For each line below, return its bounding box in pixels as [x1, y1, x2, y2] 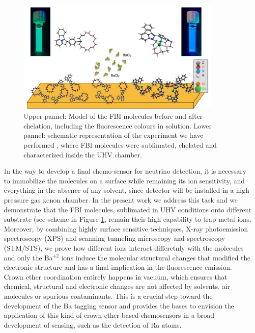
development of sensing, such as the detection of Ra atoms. [4, 319, 182, 330]
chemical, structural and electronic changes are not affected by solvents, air [4, 281, 230, 291]
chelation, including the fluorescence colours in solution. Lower [24, 120, 212, 130]
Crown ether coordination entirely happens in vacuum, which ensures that [4, 271, 227, 282]
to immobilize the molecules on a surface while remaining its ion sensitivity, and [4, 175, 245, 185]
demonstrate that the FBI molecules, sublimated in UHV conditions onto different [4, 204, 252, 214]
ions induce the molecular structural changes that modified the [61, 252, 251, 262]
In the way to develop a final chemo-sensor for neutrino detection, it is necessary [4, 166, 247, 176]
